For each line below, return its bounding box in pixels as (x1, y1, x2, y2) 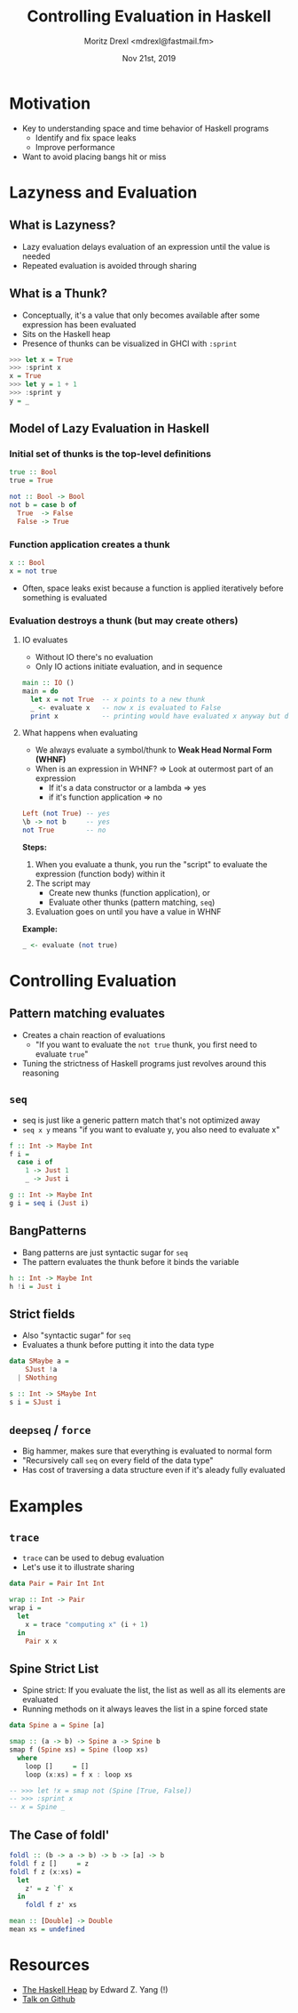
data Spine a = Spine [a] (9, 1721, 105, 1730)
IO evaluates (21, 634, 68, 646)
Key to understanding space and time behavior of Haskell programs (21, 123, 269, 133)
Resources (9, 1955, 90, 1976)
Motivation (9, 93, 91, 113)
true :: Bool (9, 468, 58, 477)
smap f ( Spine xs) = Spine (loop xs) (9, 1745, 149, 1754)
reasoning (21, 1067, 59, 1078)
